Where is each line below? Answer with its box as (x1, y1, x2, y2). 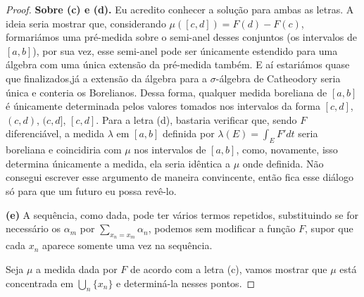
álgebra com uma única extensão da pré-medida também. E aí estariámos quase (6, 57, 350, 72)
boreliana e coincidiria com (6, 142, 122, 157)
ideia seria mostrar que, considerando (6, 15, 166, 30)
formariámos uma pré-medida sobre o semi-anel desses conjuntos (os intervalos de (6, 30, 357, 44)
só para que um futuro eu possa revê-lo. (6, 183, 177, 198)
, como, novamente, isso (236, 142, 338, 157)
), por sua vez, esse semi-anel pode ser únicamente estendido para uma (32, 43, 338, 58)
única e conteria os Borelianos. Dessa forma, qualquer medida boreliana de (6, 84, 327, 99)
